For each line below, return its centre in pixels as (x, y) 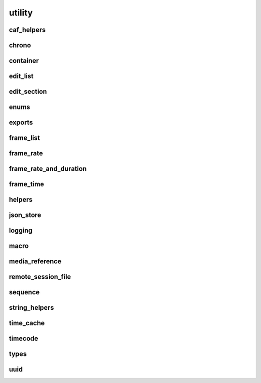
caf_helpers (27, 30)
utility (21, 13)
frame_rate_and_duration (48, 169)
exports (21, 123)
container (24, 61)
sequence (24, 292)
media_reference (35, 261)
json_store (25, 215)
